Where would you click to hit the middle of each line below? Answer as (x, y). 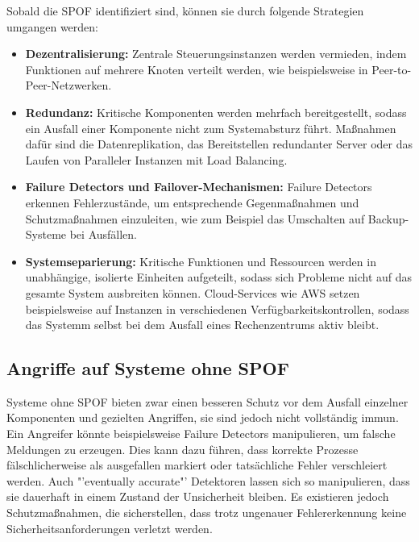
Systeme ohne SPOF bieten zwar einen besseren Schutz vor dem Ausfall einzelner (207, 401)
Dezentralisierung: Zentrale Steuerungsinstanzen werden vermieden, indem (216, 54)
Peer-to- (392, 69)
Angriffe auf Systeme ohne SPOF (148, 368)
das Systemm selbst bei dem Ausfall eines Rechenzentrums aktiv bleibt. (202, 325)
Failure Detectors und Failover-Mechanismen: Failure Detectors (199, 187)
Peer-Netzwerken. (68, 85)
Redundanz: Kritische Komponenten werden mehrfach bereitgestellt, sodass (216, 112)
